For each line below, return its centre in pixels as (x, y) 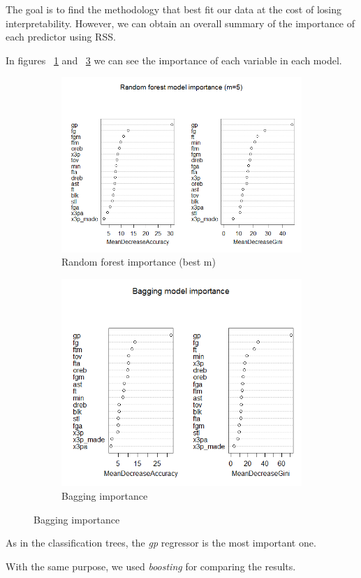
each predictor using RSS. (61, 37)
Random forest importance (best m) (139, 262)
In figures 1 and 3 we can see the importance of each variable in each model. (174, 60)
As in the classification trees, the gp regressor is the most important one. (161, 543)
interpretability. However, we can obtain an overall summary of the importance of (180, 23)
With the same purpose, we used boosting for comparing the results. (151, 566)
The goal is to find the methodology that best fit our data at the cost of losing (174, 9)
